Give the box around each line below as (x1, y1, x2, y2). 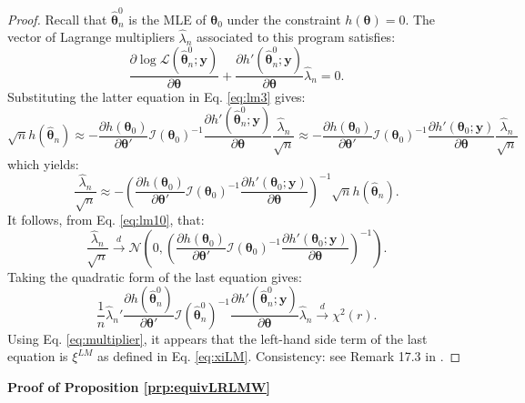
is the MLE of (128, 9, 207, 28)
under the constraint (227, 9, 341, 28)
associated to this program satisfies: (197, 27, 396, 46)
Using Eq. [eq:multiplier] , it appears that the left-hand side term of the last (7, 328, 428, 348)
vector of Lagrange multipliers (7, 27, 175, 46)
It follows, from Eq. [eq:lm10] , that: (7, 210, 205, 229)
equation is (7, 347, 68, 366)
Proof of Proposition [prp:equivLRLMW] (7, 378, 270, 396)
